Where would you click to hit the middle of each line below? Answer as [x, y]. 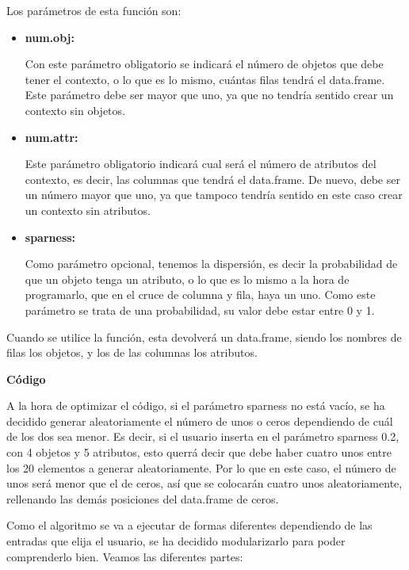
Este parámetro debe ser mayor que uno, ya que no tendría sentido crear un [209, 95]
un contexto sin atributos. [88, 210]
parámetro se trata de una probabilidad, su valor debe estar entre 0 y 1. [200, 310]
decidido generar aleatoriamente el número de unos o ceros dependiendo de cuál [200, 421]
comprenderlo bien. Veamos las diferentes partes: [125, 556]
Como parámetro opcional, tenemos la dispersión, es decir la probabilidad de [211, 264]
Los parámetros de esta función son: [94, 10]
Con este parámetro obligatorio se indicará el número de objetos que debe [204, 64]
